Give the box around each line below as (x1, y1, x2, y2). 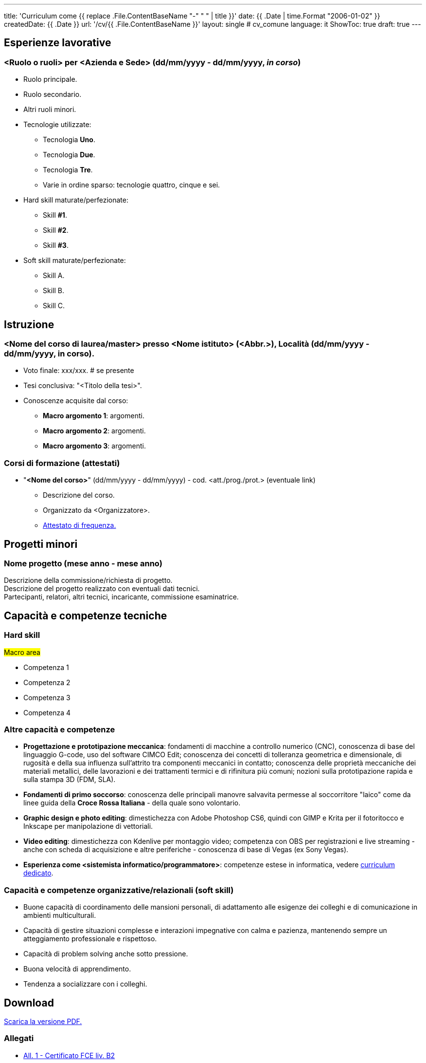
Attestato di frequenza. (43, 521, 116, 530)
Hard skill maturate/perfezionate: (23, 196, 129, 205)
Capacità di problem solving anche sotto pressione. (23, 950, 188, 958)
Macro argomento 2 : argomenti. (43, 427, 146, 435)
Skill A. (43, 271, 65, 280)
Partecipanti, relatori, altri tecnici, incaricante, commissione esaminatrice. (4, 593, 239, 601)
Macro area (4, 648, 40, 656)
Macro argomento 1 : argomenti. (43, 411, 144, 420)
